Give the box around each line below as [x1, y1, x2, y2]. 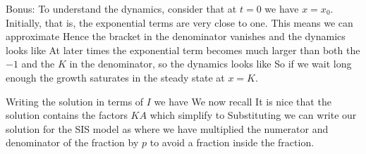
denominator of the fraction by [6, 135, 139, 150]
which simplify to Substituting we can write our [150, 108, 357, 122]
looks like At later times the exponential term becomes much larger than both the [6, 42, 360, 57]
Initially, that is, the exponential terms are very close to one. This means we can [6, 15, 353, 30]
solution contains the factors [6, 108, 128, 122]
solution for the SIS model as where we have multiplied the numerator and [6, 121, 329, 136]
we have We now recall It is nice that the [154, 94, 331, 108]
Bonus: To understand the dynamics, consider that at [6, 1, 237, 15]
